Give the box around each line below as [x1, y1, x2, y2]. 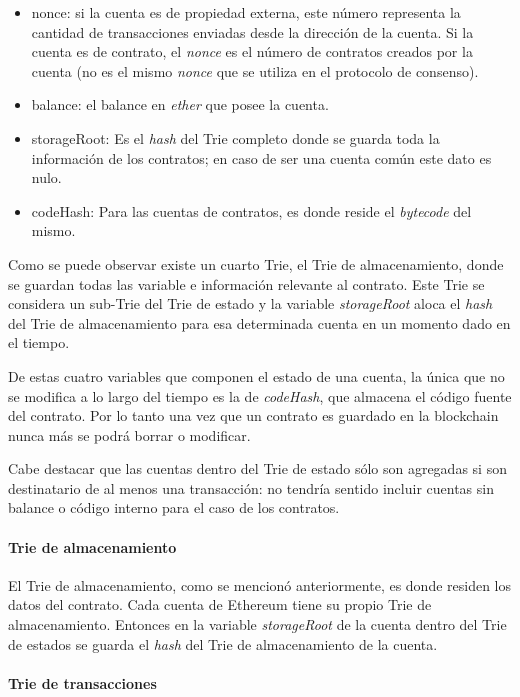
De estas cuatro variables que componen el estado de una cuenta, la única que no [8, 365, 505, 386]
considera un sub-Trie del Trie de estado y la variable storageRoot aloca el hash [8, 293, 493, 314]
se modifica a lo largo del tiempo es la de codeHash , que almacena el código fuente [8, 385, 512, 406]
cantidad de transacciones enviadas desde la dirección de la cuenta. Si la [31, 21, 474, 42]
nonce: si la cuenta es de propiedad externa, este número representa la [31, 2, 461, 22]
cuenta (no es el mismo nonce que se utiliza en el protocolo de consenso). [31, 60, 479, 81]
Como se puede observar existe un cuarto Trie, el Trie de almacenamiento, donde [8, 253, 504, 274]
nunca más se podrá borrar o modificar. [8, 424, 251, 445]
